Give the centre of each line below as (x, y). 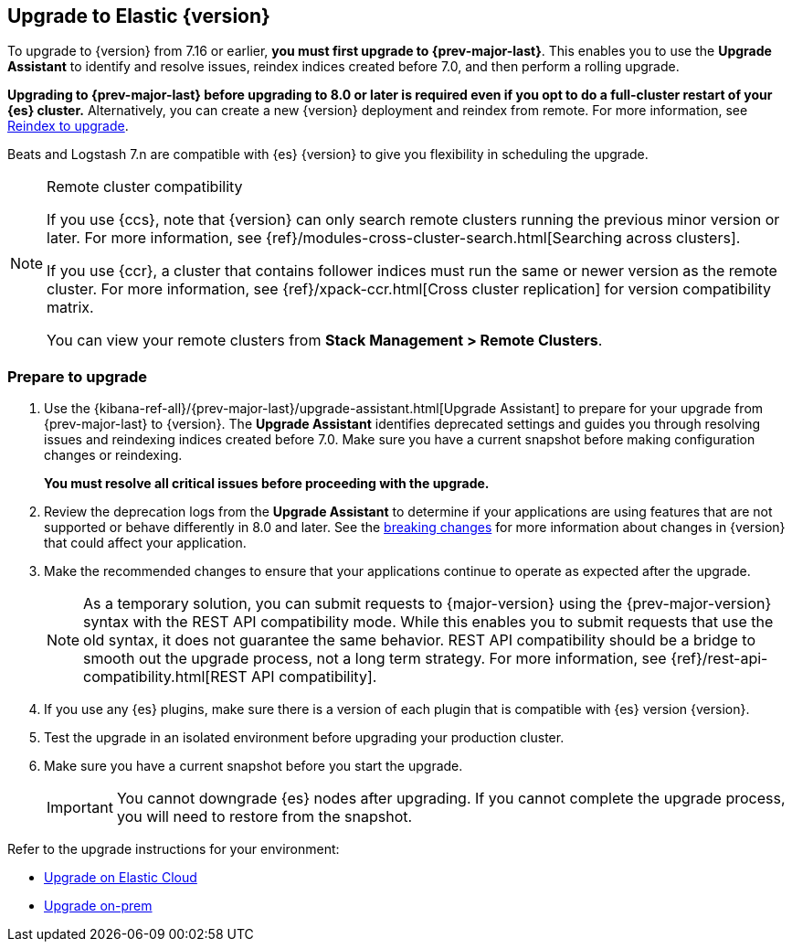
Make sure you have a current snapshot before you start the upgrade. (253, 766)
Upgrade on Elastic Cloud (121, 878)
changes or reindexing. (113, 455)
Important (80, 808)
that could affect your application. (145, 543)
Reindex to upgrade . (68, 126)
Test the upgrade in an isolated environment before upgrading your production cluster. (304, 738)
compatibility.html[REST (165, 677)
